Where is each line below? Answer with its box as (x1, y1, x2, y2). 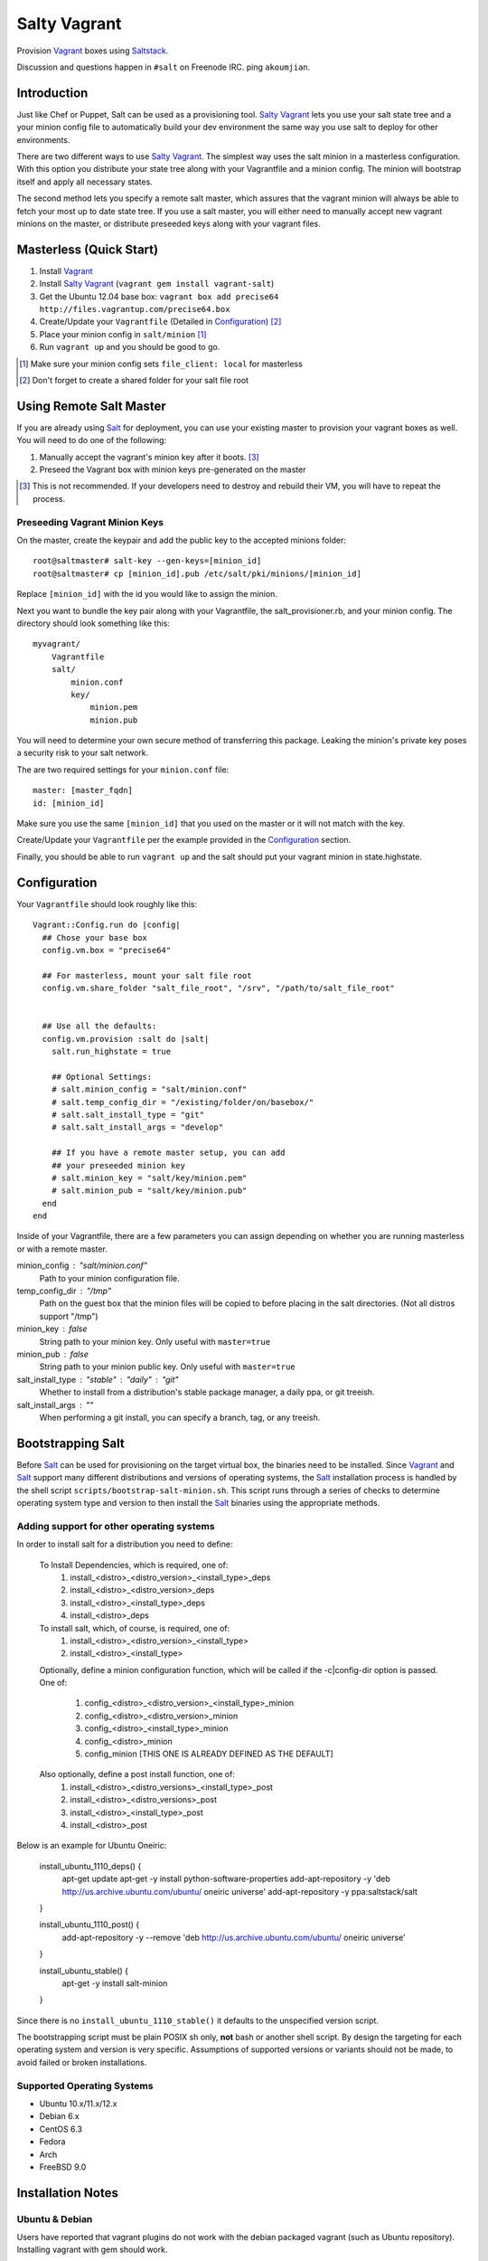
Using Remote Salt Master (16, 398, 166, 413)
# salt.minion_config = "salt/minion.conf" (51, 1084, 248, 1094)
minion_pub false (16, 1348, 89, 1359)
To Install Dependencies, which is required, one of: (39, 1559, 229, 1570)
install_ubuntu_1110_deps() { (39, 1860, 142, 1871)
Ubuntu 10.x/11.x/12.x (39, 2098, 117, 2109)
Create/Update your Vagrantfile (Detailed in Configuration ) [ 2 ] (39, 317, 282, 327)
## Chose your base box (42, 932, 148, 942)
